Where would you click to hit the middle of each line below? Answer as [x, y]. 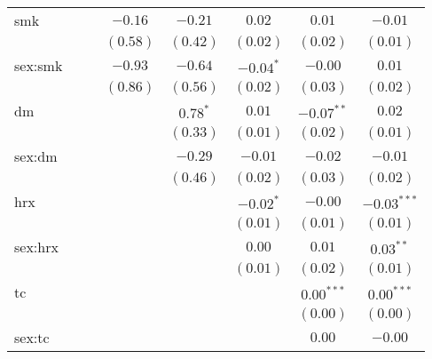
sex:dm [36, 156]
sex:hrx [36, 247]
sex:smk [39, 65]
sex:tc [32, 337]
